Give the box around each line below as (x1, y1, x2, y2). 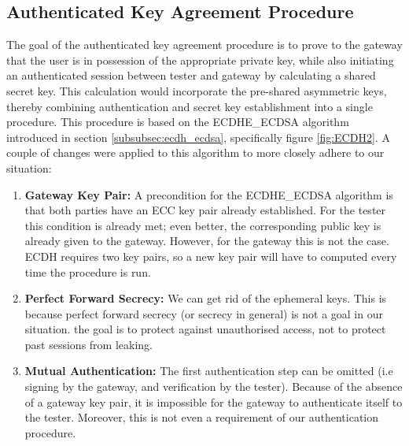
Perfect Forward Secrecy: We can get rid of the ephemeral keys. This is (24, 290, 387, 307)
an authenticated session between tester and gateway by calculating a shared (6, 67, 376, 84)
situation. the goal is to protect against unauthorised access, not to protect (24, 321, 386, 337)
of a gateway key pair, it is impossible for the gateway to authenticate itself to (24, 393, 403, 410)
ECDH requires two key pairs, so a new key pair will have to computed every (24, 247, 397, 264)
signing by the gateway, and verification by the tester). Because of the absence (24, 378, 403, 395)
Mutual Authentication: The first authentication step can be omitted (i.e (24, 362, 393, 379)
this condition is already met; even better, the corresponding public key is (24, 217, 381, 233)
